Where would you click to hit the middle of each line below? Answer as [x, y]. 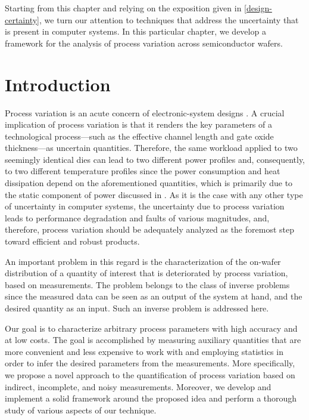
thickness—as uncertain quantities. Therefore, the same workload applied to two [151, 148]
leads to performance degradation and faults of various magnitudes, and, [137, 217]
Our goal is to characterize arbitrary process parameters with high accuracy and [151, 328]
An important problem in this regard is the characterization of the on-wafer [143, 261]
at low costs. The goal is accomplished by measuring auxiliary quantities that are [153, 340]
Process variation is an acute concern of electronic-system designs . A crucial [145, 112]
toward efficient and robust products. [72, 241]
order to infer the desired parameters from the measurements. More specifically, [150, 363]
